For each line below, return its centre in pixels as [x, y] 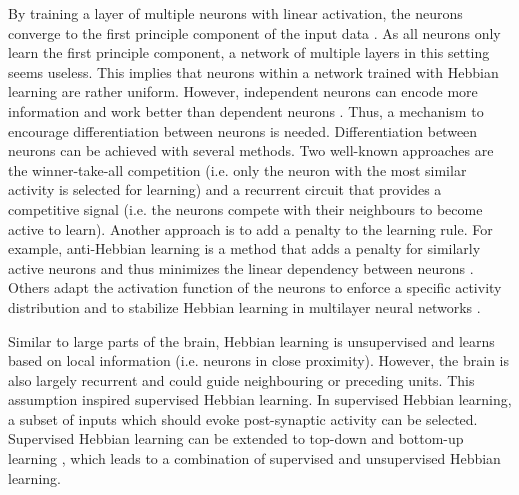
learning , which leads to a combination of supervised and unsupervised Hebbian [254, 458]
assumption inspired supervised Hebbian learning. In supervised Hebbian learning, [260, 399]
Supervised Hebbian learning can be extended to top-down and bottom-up [236, 438]
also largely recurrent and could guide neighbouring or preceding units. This [241, 379]
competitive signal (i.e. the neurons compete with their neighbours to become [245, 208]
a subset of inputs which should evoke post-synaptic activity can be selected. [243, 418]
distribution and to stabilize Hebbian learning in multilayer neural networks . [244, 306]
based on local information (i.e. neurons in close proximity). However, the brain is [259, 360]
